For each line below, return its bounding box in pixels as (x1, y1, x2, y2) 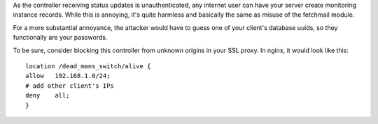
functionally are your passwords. (13, 33, 108, 42)
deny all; (25, 91, 70, 100)
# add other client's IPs (25, 82, 115, 90)
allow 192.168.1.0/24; (25, 72, 111, 80)
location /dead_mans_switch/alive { (25, 62, 151, 70)
